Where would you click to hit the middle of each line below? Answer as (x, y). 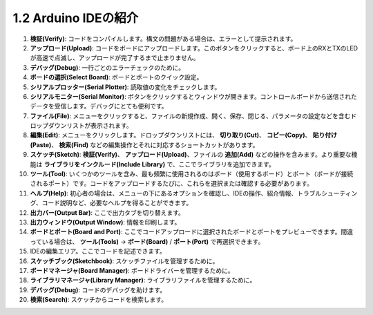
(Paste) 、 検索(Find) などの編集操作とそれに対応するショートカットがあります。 (144, 144)
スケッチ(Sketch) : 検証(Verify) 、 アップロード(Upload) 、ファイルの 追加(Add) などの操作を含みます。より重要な (191, 155)
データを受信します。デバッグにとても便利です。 (99, 106)
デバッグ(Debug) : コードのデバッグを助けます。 (98, 289)
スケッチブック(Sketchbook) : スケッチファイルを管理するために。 (124, 261)
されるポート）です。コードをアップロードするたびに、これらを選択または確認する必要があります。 (172, 184)
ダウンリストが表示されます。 (90, 126)
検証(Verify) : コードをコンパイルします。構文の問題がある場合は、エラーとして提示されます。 (163, 39)
